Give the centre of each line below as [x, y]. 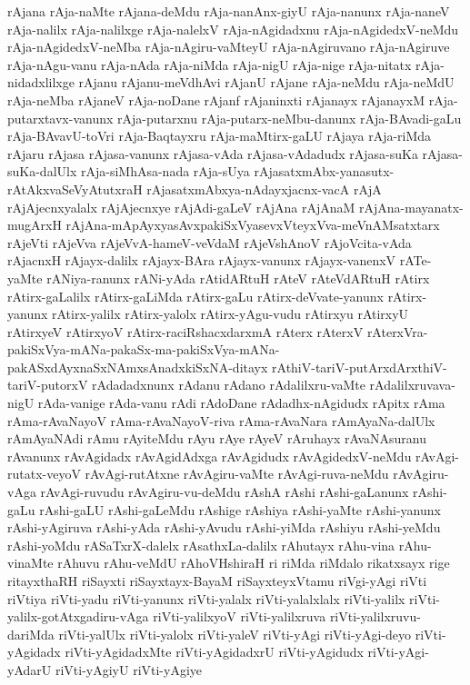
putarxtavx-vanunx [60, 118]
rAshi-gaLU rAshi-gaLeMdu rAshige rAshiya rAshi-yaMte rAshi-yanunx [240, 509]
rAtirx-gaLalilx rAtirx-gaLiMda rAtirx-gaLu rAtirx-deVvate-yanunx [195, 296]
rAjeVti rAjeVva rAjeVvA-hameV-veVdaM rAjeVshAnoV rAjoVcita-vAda [210, 242]
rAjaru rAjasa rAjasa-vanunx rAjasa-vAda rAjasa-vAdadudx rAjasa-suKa [213, 153]
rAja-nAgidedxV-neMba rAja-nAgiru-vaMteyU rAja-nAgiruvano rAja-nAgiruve [229, 47]
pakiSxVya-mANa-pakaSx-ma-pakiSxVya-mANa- [144, 349]
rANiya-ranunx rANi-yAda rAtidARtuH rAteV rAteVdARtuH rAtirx [238, 278]
